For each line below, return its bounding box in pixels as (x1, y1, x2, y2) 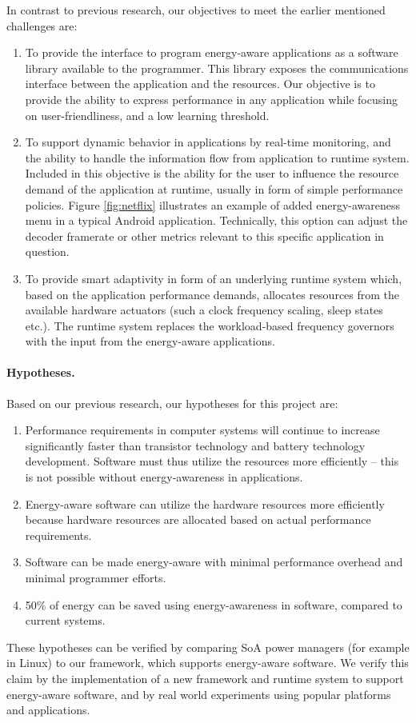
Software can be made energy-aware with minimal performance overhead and (25, 553, 403, 570)
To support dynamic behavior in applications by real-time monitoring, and (25, 134, 391, 150)
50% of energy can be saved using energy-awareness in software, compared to (25, 596, 402, 613)
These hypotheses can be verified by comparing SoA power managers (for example (6, 638, 410, 655)
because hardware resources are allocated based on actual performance (25, 511, 371, 528)
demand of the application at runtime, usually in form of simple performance (25, 180, 403, 197)
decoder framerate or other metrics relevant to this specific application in (25, 227, 384, 244)
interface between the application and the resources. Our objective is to (25, 75, 375, 92)
